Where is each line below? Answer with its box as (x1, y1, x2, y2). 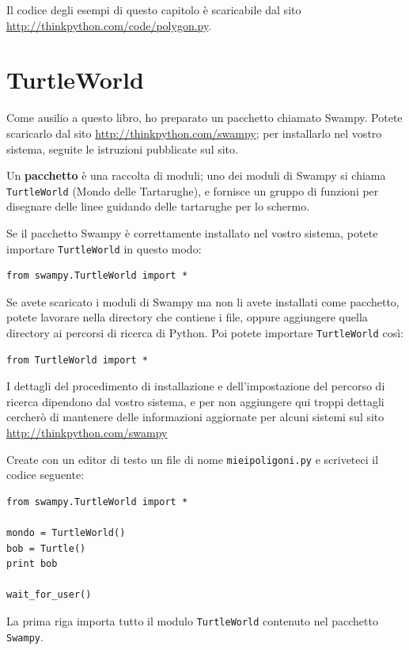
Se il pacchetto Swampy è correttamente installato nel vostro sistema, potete (6, 224, 378, 241)
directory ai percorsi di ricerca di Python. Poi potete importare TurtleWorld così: (6, 324, 403, 340)
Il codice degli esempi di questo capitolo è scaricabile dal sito (6, 2, 301, 17)
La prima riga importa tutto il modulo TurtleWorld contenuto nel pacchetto (6, 613, 378, 629)
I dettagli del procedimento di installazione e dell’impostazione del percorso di (6, 378, 385, 394)
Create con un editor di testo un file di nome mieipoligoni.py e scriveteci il (6, 450, 379, 467)
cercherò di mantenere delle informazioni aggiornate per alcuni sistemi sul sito (6, 409, 384, 425)
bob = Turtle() (6, 542, 86, 554)
